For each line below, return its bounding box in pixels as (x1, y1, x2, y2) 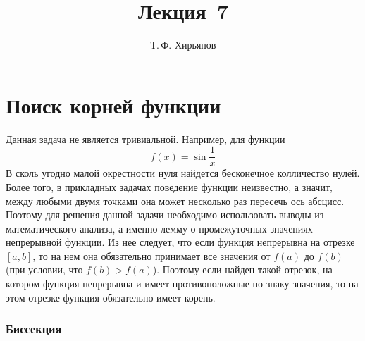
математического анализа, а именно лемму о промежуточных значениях (6, 221, 313, 235)
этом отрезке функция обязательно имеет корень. (6, 290, 216, 304)
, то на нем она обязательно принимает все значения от (32, 248, 271, 263)
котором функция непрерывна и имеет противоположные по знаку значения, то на (6, 276, 359, 291)
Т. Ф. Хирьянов (150, 37, 216, 52)
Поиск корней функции (6, 90, 221, 119)
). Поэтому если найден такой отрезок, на (152, 262, 333, 277)
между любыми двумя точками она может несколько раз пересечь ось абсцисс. (6, 193, 345, 208)
